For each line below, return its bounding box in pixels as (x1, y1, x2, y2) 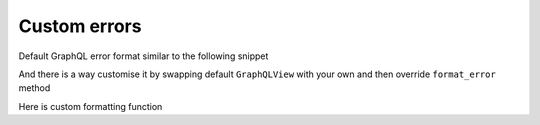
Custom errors (18, 15, 142, 37)
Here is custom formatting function (18, 100, 163, 112)
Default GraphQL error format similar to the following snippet (18, 50, 269, 62)
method (18, 82, 51, 94)
